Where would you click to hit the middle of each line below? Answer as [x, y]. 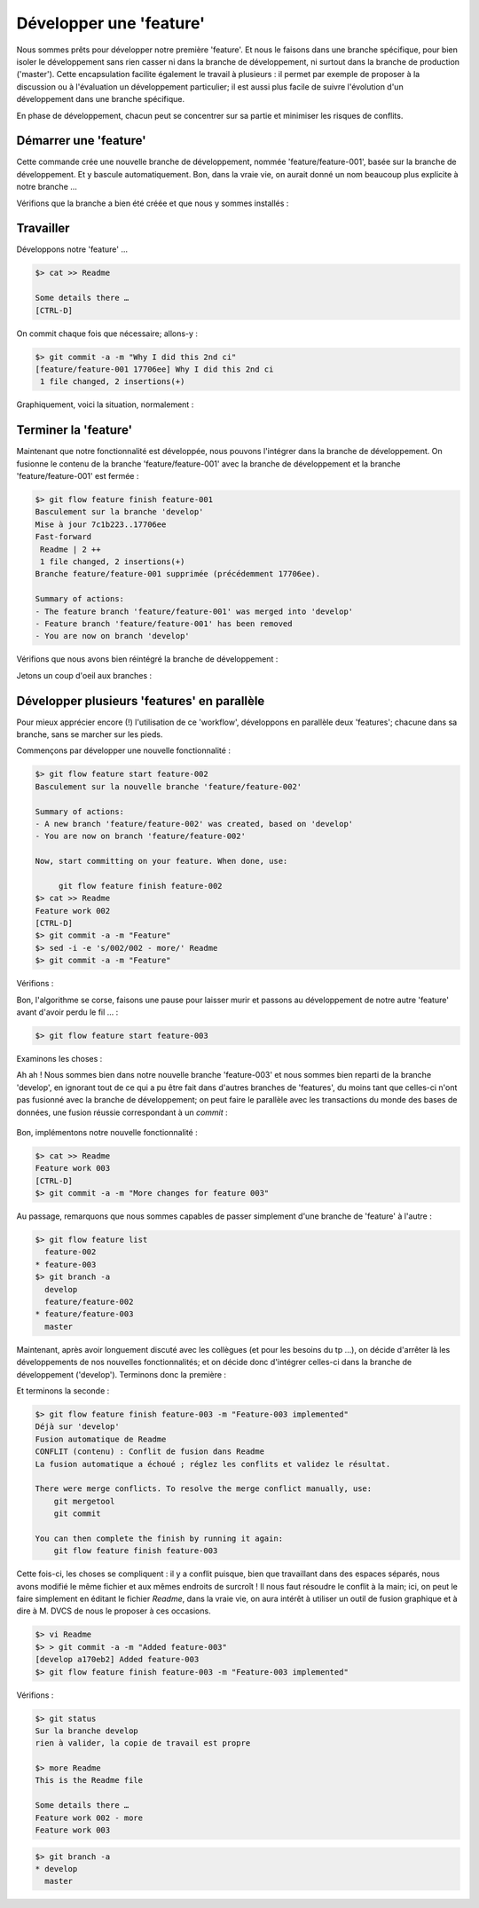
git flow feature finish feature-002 [140, 886]
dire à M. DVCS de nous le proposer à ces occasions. [114, 1611]
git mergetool [84, 1501]
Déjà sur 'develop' [77, 1427]
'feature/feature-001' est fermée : [78, 476]
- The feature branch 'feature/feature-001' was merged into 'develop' [194, 611]
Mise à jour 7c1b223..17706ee [101, 524]
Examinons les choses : [59, 1058]
